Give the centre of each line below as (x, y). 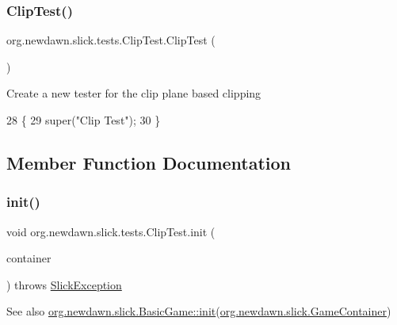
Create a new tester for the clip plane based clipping (134, 93)
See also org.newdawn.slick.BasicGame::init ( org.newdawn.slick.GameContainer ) (199, 311)
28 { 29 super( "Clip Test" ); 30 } (84, 120)
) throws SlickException (64, 284)
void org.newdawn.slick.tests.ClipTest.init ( (111, 231)
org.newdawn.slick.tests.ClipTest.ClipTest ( (111, 40)
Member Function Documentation (149, 162)
